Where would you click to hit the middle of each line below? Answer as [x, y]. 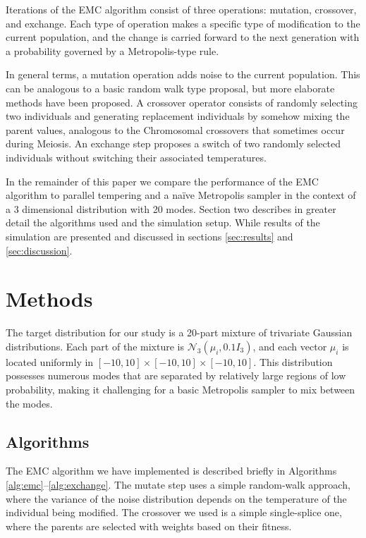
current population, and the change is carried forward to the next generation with [183, 37]
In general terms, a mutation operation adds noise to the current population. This [183, 74]
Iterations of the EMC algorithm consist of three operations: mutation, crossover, [181, 9]
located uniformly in [50, 361]
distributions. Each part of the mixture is [95, 346]
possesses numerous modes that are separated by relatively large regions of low [176, 375]
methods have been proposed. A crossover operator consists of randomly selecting [182, 102]
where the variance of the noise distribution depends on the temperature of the [176, 498]
